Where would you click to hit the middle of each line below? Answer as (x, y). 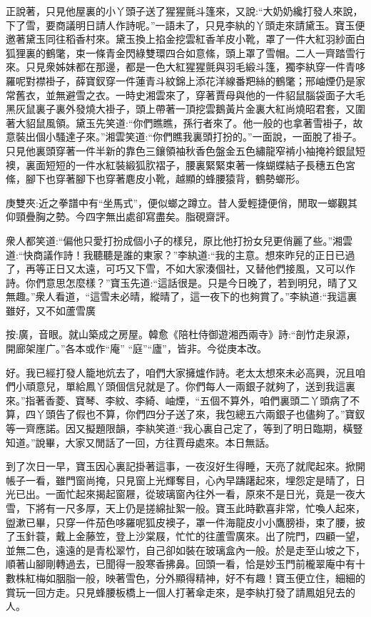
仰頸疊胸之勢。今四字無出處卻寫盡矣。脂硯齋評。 (121, 216)
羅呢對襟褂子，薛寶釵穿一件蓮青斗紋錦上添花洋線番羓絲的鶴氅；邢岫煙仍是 (181, 80)
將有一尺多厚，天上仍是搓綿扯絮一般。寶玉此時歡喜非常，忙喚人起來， (200, 508)
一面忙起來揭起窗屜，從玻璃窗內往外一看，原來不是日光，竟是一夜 (200, 494)
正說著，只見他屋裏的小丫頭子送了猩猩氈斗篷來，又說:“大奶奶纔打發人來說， (184, 11)
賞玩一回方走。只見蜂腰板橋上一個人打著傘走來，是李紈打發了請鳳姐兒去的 (181, 592)
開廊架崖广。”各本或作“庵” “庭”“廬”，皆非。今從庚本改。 (136, 348)
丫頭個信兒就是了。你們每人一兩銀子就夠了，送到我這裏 (225, 386)
